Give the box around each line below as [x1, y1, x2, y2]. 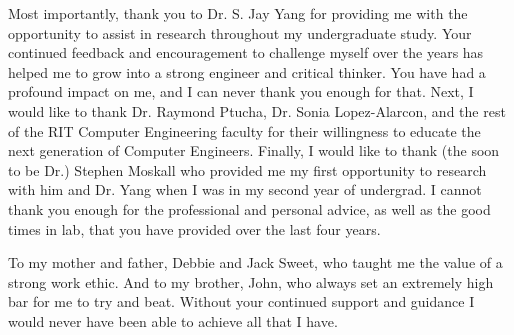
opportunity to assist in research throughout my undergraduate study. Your [8, 22, 472, 43]
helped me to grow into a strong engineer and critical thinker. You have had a [8, 61, 486, 82]
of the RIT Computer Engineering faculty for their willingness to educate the [8, 120, 481, 141]
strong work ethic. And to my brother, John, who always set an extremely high [8, 271, 494, 292]
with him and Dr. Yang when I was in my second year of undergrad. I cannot [8, 179, 482, 200]
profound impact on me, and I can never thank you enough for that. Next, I [8, 81, 474, 102]
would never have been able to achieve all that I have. [8, 310, 338, 331]
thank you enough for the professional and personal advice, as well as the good [8, 198, 491, 219]
